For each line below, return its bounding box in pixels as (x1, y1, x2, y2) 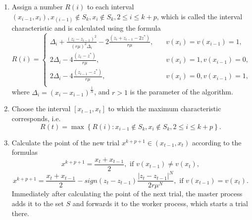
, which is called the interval (156, 11, 243, 21)
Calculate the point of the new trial (11, 137, 120, 147)
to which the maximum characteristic (108, 103, 221, 114)
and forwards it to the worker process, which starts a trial (72, 198, 249, 208)
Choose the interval (11, 103, 71, 114)
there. (11, 208, 29, 218)
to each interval (87, 1, 134, 11)
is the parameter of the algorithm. (130, 87, 233, 97)
